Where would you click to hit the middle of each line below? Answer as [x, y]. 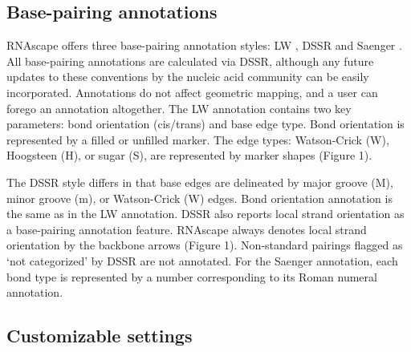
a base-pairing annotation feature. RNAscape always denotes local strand [187, 229]
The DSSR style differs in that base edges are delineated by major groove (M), [200, 182]
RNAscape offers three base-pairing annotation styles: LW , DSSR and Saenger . [204, 45]
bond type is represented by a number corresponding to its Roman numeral [192, 276]
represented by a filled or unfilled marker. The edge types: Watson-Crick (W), [198, 139]
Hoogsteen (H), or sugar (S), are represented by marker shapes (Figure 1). [189, 155]
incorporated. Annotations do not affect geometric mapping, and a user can [192, 92]
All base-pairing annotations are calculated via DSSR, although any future [190, 61]
